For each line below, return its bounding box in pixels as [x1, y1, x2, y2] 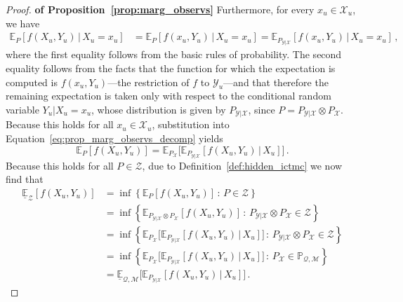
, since [248, 102, 275, 116]
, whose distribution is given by [91, 102, 226, 116]
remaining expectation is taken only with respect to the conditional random [6, 88, 331, 103]
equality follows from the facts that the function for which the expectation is [6, 60, 336, 75]
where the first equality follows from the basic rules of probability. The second [6, 47, 342, 62]
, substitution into [152, 117, 230, 132]
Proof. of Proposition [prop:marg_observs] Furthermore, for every [6, 2, 315, 16]
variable [6, 102, 39, 116]
